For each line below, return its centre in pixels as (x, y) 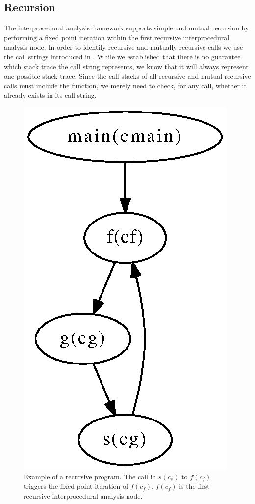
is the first (194, 486)
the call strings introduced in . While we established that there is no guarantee (122, 56)
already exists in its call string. (50, 95)
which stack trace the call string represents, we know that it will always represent (126, 66)
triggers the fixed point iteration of (76, 486)
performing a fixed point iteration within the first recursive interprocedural (117, 37)
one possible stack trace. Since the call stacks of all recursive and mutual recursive (127, 76)
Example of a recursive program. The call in (90, 476)
